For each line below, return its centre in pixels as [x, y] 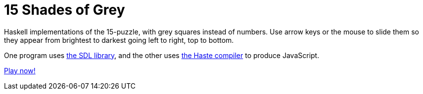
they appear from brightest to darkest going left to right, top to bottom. [119, 40]
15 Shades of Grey [65, 10]
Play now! [20, 70]
